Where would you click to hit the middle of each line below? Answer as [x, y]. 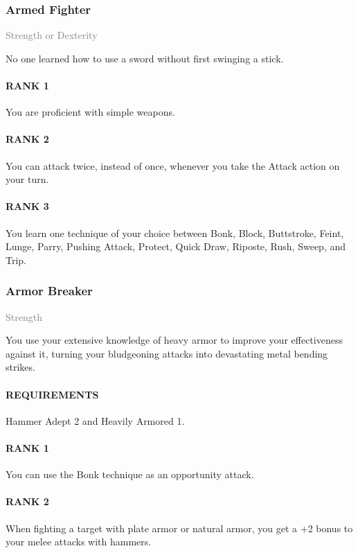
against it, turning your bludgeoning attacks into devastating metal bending [167, 353]
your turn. [27, 179]
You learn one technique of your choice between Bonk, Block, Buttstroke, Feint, [175, 232]
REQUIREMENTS [52, 394]
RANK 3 [27, 206]
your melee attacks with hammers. [79, 542]
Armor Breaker [49, 291]
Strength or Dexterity [52, 35]
